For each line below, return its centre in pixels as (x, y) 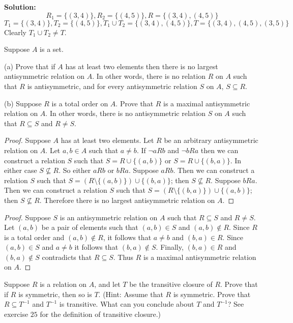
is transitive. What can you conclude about (127, 304)
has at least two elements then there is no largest (142, 66)
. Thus (123, 257)
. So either (75, 170)
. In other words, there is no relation (149, 76)
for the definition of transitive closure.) (100, 314)
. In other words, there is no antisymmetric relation (125, 113)
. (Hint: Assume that (131, 294)
